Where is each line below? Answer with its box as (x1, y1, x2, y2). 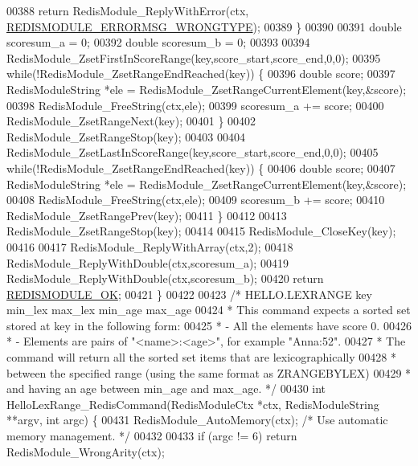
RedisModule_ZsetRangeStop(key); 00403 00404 (6, 128, 245, 145)
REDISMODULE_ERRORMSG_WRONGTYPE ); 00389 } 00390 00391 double (6, 18, 402, 35)
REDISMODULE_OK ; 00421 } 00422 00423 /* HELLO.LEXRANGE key (6, 285, 372, 302)
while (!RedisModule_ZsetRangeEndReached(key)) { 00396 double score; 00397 (6, 65, 395, 82)
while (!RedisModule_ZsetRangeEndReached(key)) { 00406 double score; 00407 (6, 159, 395, 176)
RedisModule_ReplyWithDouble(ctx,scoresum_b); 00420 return (6, 270, 324, 287)
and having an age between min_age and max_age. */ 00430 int (6, 380, 326, 397)
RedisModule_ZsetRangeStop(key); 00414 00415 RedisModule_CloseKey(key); (6, 223, 396, 239)
